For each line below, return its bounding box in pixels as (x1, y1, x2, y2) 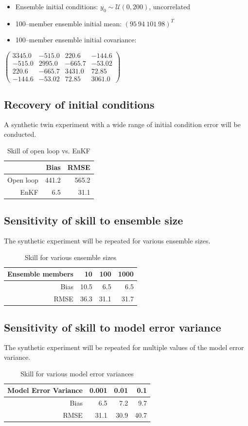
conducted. (4, 129, 36, 139)
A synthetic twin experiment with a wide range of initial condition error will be (4, 119, 241, 130)
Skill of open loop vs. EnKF (7, 145, 90, 155)
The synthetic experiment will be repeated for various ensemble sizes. (4, 236, 211, 246)
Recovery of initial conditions (4, 96, 155, 111)
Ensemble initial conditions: (15, 1, 98, 11)
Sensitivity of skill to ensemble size (4, 213, 183, 228)
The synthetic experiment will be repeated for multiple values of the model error (4, 342, 244, 352)
